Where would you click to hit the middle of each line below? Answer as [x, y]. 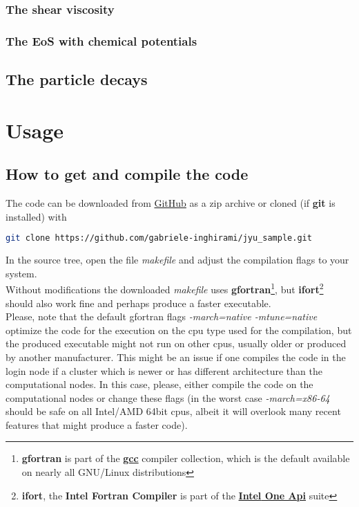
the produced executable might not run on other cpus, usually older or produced [176, 343]
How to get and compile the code [127, 174]
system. [21, 273]
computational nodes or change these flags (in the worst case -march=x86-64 [168, 397]
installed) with [36, 216]
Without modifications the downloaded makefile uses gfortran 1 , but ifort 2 [165, 288]
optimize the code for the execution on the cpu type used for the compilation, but [179, 330]
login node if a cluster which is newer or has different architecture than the [164, 370]
